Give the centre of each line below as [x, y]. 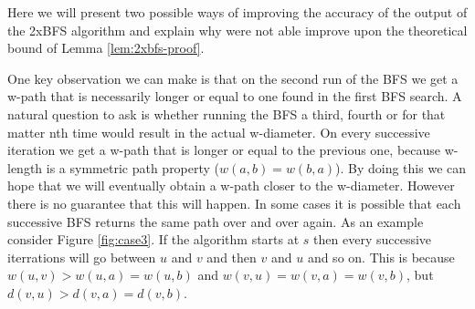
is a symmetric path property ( [133, 167]
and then [232, 257]
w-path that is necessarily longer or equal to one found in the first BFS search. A [235, 96]
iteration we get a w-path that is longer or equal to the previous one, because [224, 150]
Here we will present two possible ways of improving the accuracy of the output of [237, 12]
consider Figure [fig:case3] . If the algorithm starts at [153, 239]
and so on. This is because [381, 257]
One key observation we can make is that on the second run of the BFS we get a [233, 78]
